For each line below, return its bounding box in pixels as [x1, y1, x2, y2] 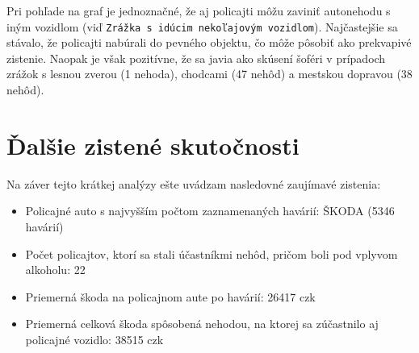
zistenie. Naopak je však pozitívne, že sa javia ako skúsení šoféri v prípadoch [6, 49, 386, 66]
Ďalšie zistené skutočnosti [6, 128, 300, 161]
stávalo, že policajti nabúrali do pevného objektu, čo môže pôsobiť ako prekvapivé [6, 34, 412, 51]
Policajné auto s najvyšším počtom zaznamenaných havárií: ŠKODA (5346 [25, 202, 395, 219]
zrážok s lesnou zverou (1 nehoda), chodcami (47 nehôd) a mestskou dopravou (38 [6, 65, 413, 82]
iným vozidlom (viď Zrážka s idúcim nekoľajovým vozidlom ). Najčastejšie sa [6, 18, 398, 35]
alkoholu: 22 [25, 261, 86, 278]
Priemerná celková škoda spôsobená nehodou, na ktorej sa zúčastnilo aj [25, 315, 379, 332]
